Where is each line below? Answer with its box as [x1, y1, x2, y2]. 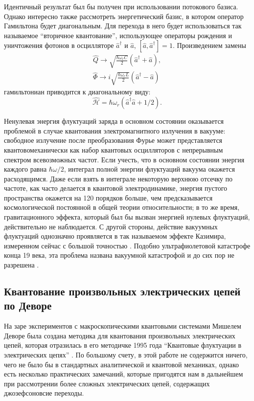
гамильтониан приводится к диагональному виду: [4, 86, 151, 96]
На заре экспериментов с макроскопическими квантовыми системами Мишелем [4, 321, 241, 331]
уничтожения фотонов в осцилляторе [4, 40, 114, 50]
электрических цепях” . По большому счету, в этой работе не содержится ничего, [4, 350, 248, 359]
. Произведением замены [172, 40, 246, 50]
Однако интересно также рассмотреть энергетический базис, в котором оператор [4, 11, 244, 21]
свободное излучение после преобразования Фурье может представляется [4, 135, 223, 145]
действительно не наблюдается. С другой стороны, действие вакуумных [4, 221, 218, 231]
